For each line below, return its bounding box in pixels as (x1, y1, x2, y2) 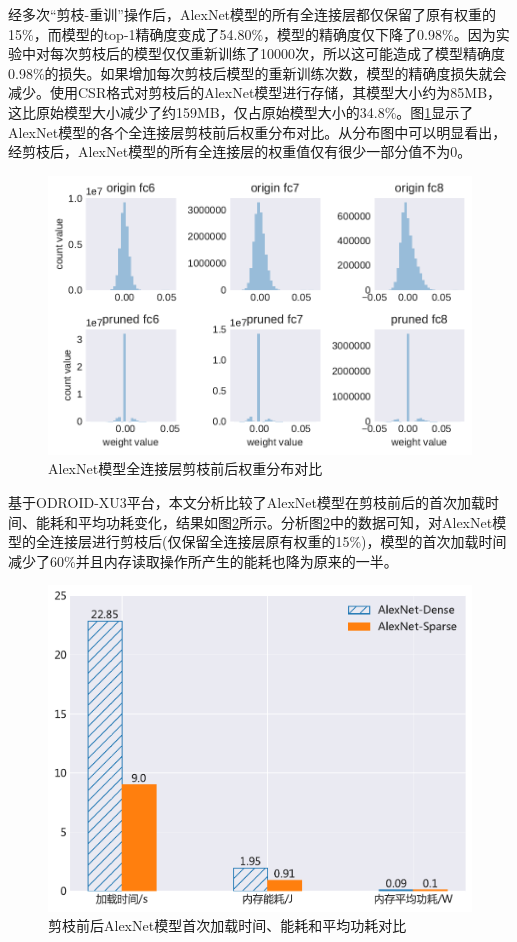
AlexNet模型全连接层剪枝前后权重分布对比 (48, 458, 323, 479)
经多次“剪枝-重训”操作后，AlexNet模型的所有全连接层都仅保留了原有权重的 (8, 4, 497, 24)
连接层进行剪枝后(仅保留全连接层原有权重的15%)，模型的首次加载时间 (49, 531, 507, 552)
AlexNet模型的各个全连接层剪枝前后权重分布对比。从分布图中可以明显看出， (8, 121, 507, 142)
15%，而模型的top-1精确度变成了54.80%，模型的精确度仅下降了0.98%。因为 (8, 23, 496, 44)
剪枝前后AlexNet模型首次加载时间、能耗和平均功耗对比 (48, 915, 407, 936)
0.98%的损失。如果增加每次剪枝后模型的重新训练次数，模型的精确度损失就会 (8, 62, 507, 83)
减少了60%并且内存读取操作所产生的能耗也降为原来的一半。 (8, 550, 398, 571)
